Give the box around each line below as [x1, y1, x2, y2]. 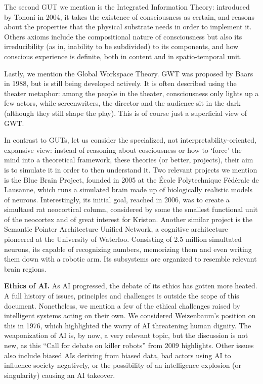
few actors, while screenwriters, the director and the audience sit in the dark [4, 98, 241, 108]
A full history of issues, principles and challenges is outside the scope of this [4, 290, 239, 301]
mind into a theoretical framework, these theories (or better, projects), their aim [4, 154, 253, 165]
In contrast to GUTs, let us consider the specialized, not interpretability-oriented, [4, 135, 256, 145]
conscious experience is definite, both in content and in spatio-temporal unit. [4, 51, 242, 61]
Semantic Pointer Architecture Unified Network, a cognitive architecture [4, 224, 228, 234]
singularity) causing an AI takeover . [4, 369, 115, 380]
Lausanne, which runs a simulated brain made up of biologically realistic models [4, 184, 253, 195]
